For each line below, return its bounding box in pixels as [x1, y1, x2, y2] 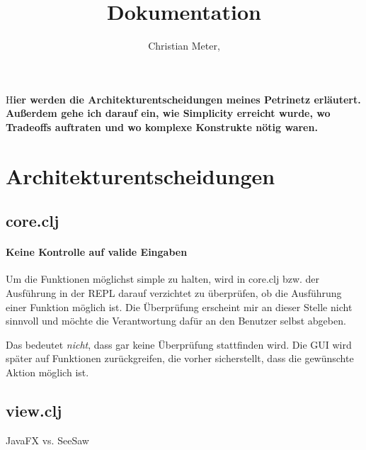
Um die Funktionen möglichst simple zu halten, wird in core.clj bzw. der [6, 271, 320, 286]
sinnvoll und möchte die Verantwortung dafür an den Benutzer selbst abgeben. [6, 313, 346, 328]
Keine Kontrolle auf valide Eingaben [6, 244, 188, 259]
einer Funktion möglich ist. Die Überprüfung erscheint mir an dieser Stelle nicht [6, 299, 353, 314]
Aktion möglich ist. [6, 365, 89, 380]
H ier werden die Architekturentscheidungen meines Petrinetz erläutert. [6, 91, 361, 106]
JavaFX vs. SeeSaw [6, 432, 89, 447]
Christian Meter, [148, 38, 220, 53]
